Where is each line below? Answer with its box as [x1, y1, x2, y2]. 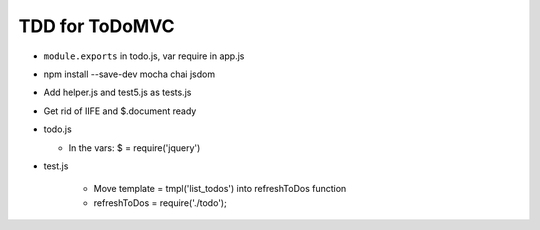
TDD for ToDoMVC [18, 15, 175, 37]
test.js [43, 160, 69, 172]
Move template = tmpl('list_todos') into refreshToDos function [93, 183, 347, 195]
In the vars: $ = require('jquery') [68, 141, 201, 154]
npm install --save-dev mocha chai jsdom [43, 68, 215, 80]
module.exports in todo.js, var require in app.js [43, 50, 245, 62]
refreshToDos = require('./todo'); [93, 196, 227, 209]
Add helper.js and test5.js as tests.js [43, 86, 192, 99]
